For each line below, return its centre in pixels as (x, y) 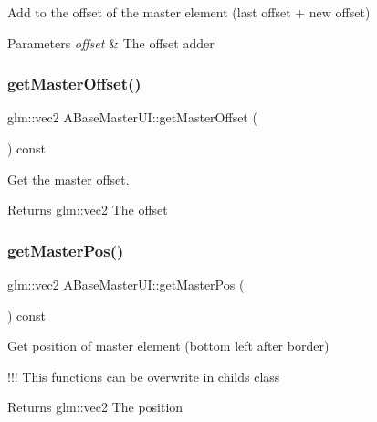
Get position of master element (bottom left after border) (168, 346)
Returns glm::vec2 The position (95, 407)
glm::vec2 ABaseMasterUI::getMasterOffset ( (132, 117)
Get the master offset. (68, 179)
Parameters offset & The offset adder (111, 42)
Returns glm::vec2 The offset (88, 210)
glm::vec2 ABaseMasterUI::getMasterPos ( (126, 284)
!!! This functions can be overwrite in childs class (144, 376)
